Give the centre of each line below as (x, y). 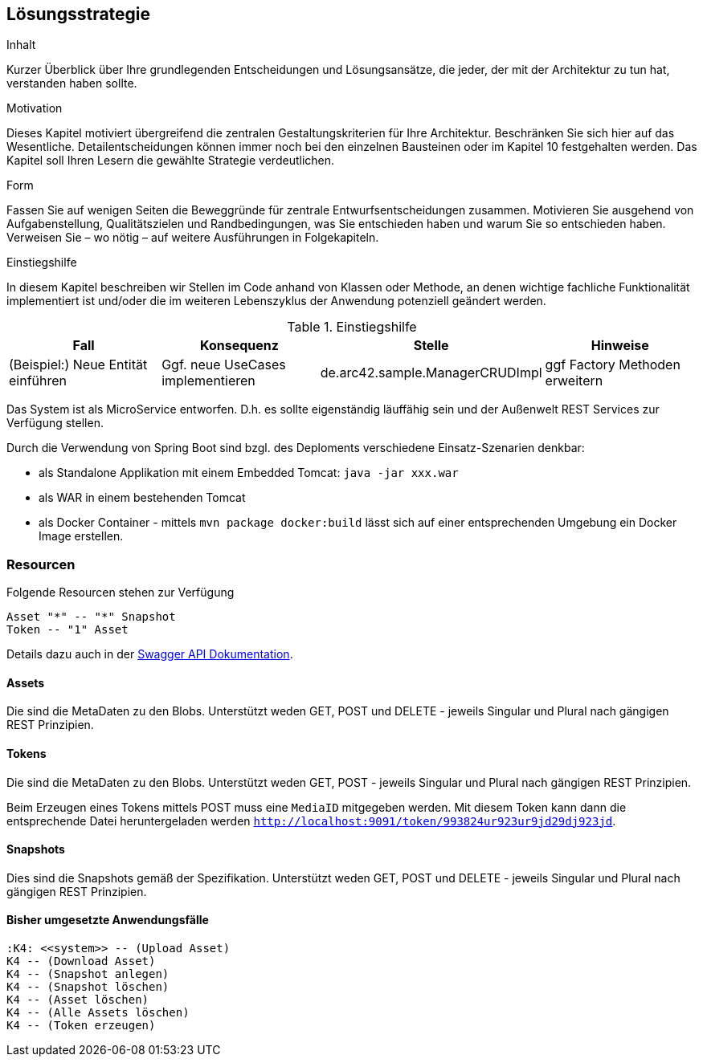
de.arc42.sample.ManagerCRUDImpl (431, 373)
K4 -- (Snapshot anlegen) (88, 974)
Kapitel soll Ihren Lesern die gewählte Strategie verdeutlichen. (171, 161)
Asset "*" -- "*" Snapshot (91, 617)
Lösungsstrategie (79, 14)
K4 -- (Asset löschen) (78, 1000)
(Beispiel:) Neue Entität (78, 365)
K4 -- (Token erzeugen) (81, 1026)
